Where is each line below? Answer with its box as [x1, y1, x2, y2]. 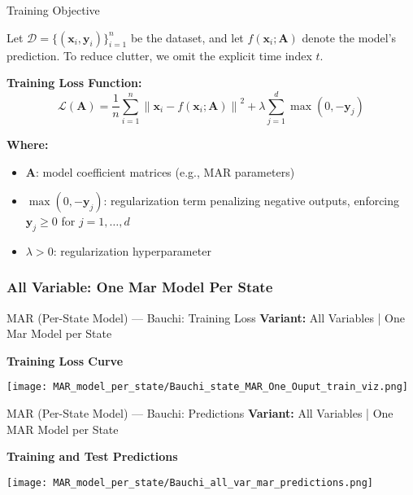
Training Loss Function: [7, 74, 142, 91]
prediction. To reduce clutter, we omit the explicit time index [7, 46, 312, 64]
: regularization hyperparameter [53, 242, 211, 259]
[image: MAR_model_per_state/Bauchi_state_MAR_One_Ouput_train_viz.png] [7, 381, 408, 393]
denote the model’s [302, 28, 397, 46]
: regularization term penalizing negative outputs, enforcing [103, 192, 400, 209]
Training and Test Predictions [7, 448, 178, 465]
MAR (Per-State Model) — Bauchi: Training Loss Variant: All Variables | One [7, 309, 406, 326]
